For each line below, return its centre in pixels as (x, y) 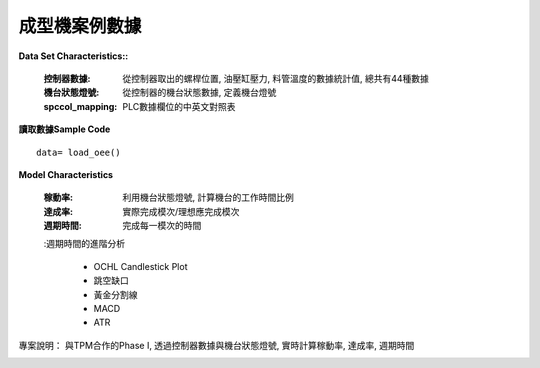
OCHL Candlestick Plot (140, 266)
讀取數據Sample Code (64, 129)
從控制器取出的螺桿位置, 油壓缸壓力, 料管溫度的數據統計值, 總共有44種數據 (275, 78)
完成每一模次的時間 (162, 226)
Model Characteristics (66, 174)
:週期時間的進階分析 (84, 244)
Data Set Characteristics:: (73, 56)
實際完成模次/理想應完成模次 (181, 211)
